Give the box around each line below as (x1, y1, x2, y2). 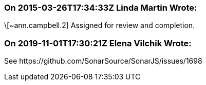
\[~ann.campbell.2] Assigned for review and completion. (4, 21, 195, 30)
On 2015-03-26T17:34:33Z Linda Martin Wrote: (4, 3, 197, 13)
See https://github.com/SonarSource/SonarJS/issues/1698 (4, 56, 202, 66)
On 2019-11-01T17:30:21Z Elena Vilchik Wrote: (4, 38, 192, 48)
